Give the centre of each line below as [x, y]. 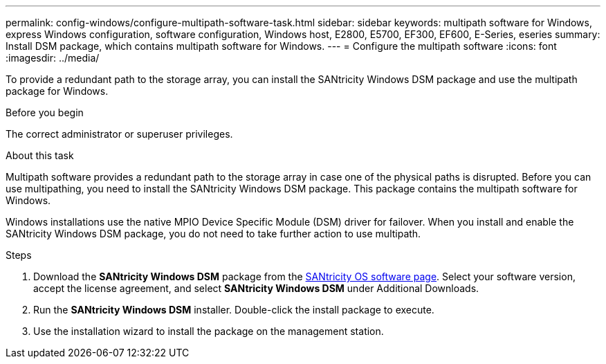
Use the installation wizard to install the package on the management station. [209, 331]
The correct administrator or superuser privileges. [119, 134]
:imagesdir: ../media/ [53, 58]
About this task [40, 155]
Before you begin [45, 112]
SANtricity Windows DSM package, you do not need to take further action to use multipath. [213, 234]
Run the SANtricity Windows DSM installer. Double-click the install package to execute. [234, 310]
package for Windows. [57, 91]
